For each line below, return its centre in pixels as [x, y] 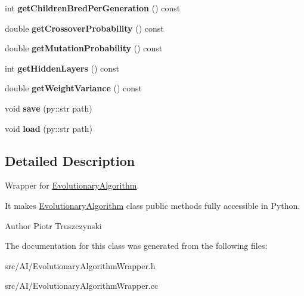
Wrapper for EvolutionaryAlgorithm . [72, 185]
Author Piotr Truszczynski [53, 225]
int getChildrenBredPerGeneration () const [93, 8]
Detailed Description [70, 160]
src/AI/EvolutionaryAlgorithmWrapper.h [80, 265]
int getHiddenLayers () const [62, 68]
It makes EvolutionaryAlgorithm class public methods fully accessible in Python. [153, 205]
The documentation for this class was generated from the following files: [136, 246]
